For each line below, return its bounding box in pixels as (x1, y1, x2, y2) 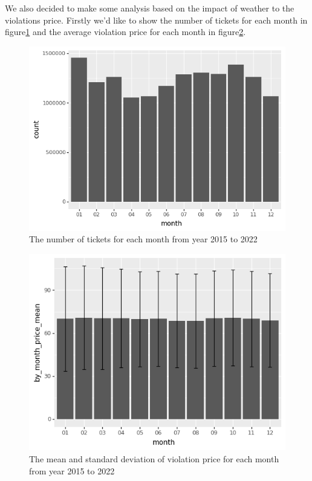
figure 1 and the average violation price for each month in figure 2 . (5, 25, 246, 38)
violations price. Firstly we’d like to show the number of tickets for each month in (5, 13, 308, 26)
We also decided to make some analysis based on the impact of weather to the (5, 2, 294, 14)
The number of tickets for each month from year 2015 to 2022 (29, 233, 258, 245)
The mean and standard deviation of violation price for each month (29, 453, 279, 465)
